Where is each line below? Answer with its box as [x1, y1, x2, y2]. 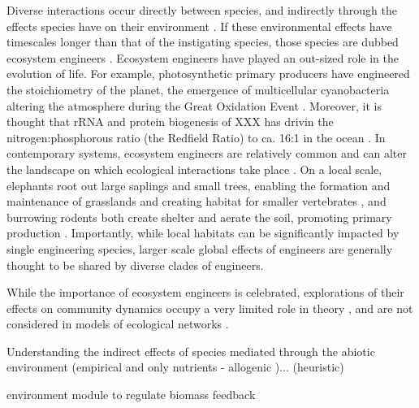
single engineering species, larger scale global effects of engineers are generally [6, 240, 393, 257]
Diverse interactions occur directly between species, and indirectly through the [6, 2, 398, 18]
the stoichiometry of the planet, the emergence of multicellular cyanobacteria [6, 80, 390, 98]
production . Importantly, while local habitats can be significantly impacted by [6, 224, 400, 241]
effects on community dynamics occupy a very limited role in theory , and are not [6, 299, 413, 316]
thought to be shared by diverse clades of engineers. [6, 256, 264, 273]
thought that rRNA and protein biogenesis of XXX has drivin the [6, 113, 334, 130]
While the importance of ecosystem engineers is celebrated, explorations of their [6, 284, 404, 301]
